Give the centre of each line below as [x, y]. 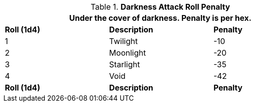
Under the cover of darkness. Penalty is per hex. [160, 18]
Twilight [123, 41]
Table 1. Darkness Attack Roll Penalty [160, 7]
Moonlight [127, 53]
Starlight [125, 64]
